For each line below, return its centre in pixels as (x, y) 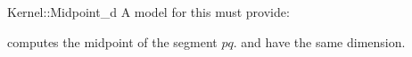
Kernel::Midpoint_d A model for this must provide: (148, 12)
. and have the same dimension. (319, 41)
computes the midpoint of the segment (112, 41)
